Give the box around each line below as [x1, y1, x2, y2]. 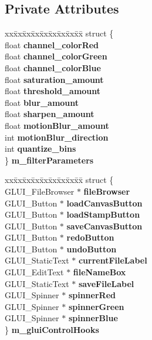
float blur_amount [5, 96, 79, 108]
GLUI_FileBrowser [5, 185, 75, 197]
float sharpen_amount [5, 108, 94, 120]
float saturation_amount [5, 73, 104, 85]
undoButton [66, 242, 117, 255]
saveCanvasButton [66, 219, 143, 232]
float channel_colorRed [5, 38, 99, 51]
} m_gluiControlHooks [5, 324, 99, 336]
